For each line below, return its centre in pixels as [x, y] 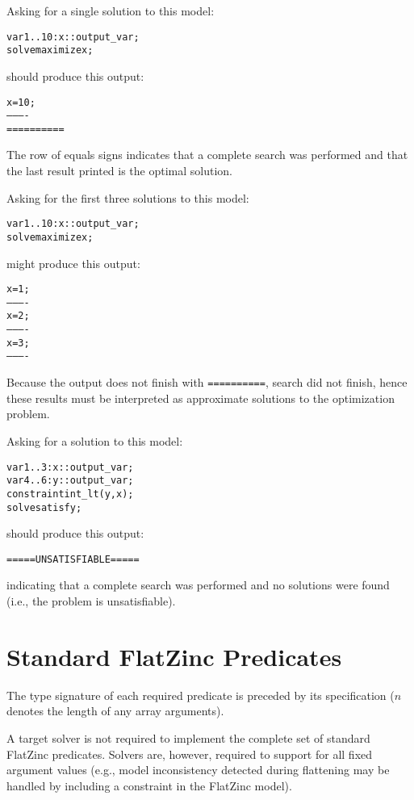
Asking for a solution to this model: [95, 440]
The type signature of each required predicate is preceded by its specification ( [201, 695]
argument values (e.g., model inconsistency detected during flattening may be [198, 770]
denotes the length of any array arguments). [115, 711]
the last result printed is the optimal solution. [120, 171]
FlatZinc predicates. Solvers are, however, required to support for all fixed [190, 754]
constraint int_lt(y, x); [70, 494]
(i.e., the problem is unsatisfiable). [91, 601]
